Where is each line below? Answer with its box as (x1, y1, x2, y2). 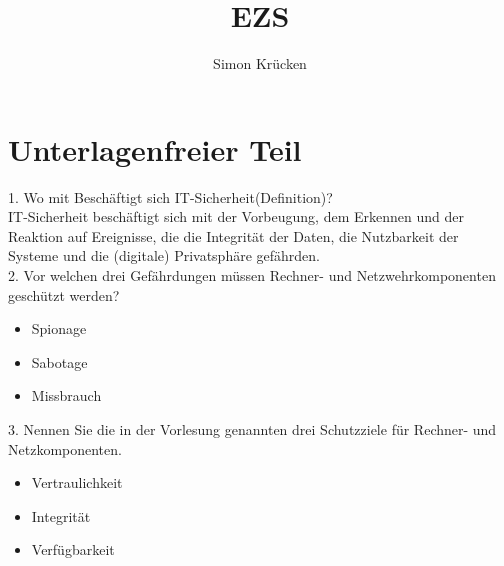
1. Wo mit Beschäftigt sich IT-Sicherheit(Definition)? (8, 186, 333, 207)
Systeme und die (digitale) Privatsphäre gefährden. (8, 245, 321, 266)
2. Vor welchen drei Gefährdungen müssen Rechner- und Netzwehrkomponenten (8, 265, 496, 286)
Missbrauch (31, 385, 102, 406)
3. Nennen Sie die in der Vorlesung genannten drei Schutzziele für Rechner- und (8, 419, 497, 439)
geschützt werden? (8, 284, 120, 305)
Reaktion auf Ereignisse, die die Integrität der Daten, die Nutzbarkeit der (8, 225, 459, 246)
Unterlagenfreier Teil (8, 128, 302, 169)
